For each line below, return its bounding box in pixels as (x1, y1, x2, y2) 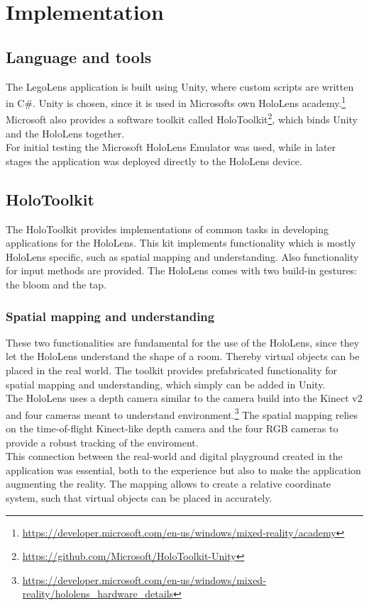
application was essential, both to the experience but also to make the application (6, 462, 361, 477)
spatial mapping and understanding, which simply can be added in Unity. (6, 376, 326, 391)
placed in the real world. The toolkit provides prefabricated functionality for (6, 363, 338, 378)
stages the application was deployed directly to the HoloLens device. (6, 153, 302, 168)
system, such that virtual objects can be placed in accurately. (6, 490, 272, 505)
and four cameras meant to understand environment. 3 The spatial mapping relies (6, 405, 358, 422)
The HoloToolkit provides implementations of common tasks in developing (6, 221, 329, 236)
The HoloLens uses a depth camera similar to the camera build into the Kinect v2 (6, 391, 363, 405)
